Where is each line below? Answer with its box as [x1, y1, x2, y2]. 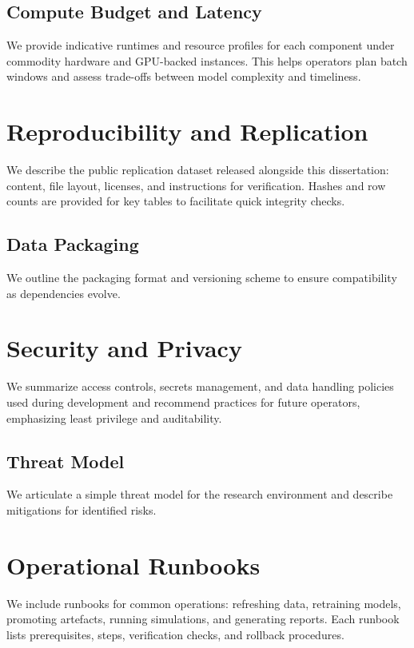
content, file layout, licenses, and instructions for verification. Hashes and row [6, 177, 386, 193]
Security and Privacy [6, 332, 242, 364]
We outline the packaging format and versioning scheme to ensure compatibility [6, 269, 397, 286]
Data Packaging [6, 232, 139, 256]
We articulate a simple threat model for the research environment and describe [6, 486, 393, 503]
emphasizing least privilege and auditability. [6, 409, 222, 426]
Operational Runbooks [6, 548, 261, 581]
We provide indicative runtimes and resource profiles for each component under [6, 37, 395, 54]
